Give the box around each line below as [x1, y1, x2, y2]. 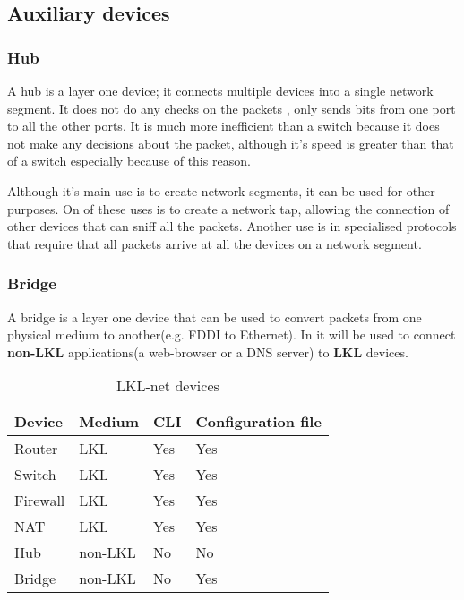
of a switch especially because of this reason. [7, 151, 251, 170]
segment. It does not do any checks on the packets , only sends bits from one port [7, 99, 456, 117]
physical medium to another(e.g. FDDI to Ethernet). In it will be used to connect [7, 325, 456, 344]
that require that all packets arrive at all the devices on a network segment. [7, 234, 422, 253]
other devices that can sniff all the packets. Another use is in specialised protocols [7, 217, 457, 236]
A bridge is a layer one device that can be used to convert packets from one [7, 307, 422, 326]
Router [14, 438, 58, 459]
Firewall [14, 490, 65, 511]
